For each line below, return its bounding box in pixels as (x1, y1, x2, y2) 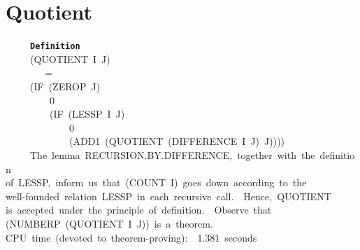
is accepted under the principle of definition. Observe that (6, 202, 272, 217)
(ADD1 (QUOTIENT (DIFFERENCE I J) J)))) (69, 134, 285, 148)
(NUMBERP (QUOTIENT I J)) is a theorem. (6, 216, 213, 230)
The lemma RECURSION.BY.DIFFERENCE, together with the (29, 147, 315, 162)
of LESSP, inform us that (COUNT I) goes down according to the (6, 175, 307, 190)
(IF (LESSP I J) (49, 106, 125, 121)
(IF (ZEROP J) (29, 78, 101, 93)
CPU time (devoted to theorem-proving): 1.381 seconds (6, 230, 257, 244)
